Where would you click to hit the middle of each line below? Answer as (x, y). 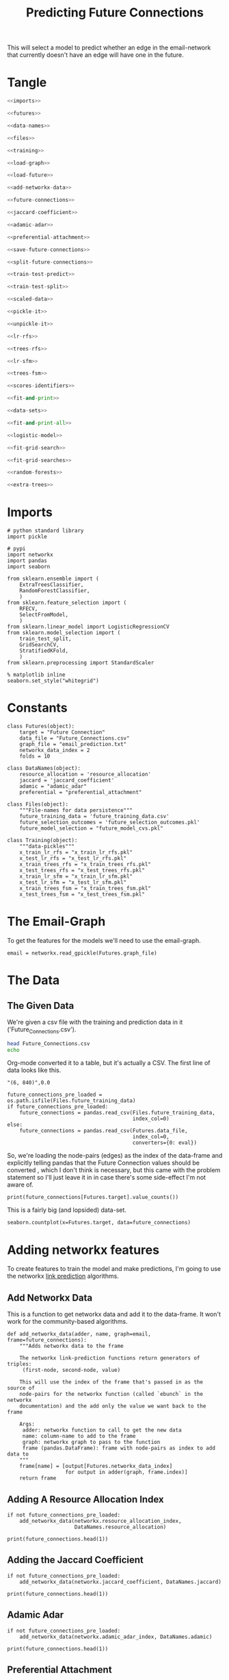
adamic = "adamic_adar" (53, 786)
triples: (19, 1364)
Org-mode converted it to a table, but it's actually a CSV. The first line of (109, 1063)
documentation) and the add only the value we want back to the (113, 1406)
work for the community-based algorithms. (67, 1322)
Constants (37, 708)
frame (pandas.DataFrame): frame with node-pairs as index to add (119, 1448)
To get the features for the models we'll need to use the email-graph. (104, 940)
